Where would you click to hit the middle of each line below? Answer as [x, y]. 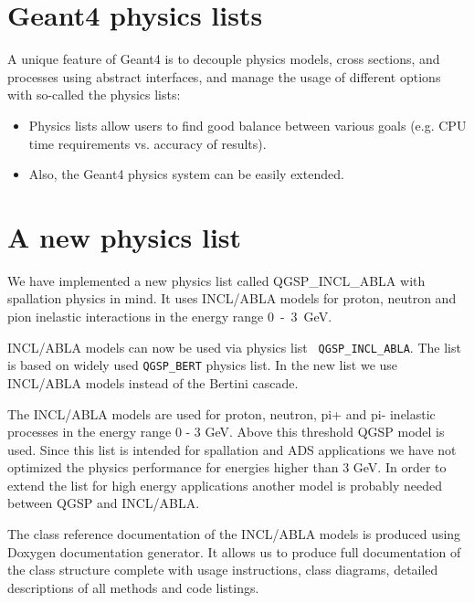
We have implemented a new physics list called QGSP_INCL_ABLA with [216, 280]
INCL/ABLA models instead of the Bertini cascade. [153, 382]
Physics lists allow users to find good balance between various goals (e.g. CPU [248, 125]
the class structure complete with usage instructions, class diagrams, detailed [223, 570]
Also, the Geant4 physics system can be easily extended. [186, 174]
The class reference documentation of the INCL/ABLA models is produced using [234, 534]
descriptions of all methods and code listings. [133, 587]
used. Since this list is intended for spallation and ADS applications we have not [232, 449]
